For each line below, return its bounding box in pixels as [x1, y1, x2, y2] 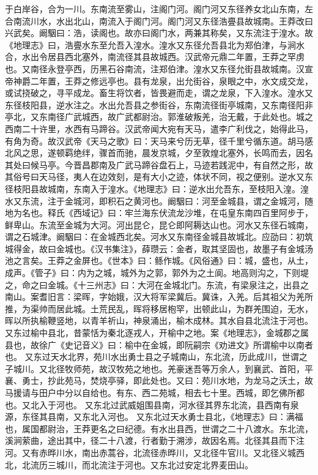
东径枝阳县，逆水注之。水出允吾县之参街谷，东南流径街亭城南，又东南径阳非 [5, 98, 313, 111]
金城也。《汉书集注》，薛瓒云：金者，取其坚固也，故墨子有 [56, 242, 287, 255]
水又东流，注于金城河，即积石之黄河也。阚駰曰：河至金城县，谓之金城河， [5, 194, 305, 207]
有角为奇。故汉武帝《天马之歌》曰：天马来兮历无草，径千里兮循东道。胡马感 [5, 134, 313, 147]
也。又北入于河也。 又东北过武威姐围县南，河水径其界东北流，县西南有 [5, 398, 290, 411]
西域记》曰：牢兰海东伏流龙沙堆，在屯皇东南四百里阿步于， [73, 206, 313, 219]
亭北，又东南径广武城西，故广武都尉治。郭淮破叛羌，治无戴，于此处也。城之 [5, 110, 313, 123]
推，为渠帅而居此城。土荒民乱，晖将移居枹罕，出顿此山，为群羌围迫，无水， [5, 302, 313, 315]
